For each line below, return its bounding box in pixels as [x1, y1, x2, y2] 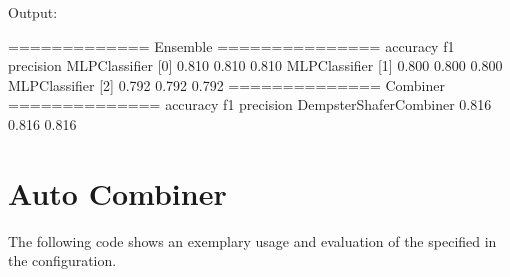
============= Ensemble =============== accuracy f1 [8, 35, 455, 56]
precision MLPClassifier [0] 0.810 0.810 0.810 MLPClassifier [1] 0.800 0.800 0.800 [8, 55, 503, 76]
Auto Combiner [8, 172, 227, 213]
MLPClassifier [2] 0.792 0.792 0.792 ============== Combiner [8, 74, 445, 95]
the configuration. [8, 250, 117, 271]
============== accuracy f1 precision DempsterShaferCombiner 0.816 [8, 94, 492, 115]
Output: [8, 2, 58, 22]
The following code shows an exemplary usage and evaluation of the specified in [8, 230, 497, 251]
